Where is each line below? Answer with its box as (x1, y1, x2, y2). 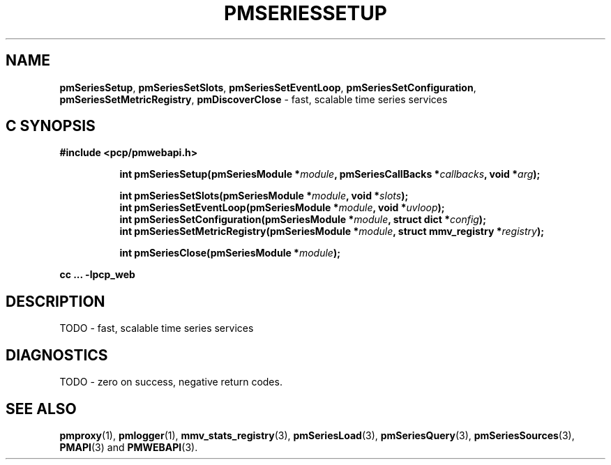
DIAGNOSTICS (6, 346, 108, 364)
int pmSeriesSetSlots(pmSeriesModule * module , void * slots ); (119, 190, 409, 202)
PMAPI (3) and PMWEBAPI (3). (59, 441, 198, 453)
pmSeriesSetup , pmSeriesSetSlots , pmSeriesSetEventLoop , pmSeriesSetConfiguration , (59, 81, 476, 93)
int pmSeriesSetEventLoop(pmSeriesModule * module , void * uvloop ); (119, 201, 445, 214)
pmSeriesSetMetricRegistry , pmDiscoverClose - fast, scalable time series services (59, 93, 448, 105)
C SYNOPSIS (6, 117, 96, 135)
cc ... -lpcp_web (59, 268, 135, 281)
